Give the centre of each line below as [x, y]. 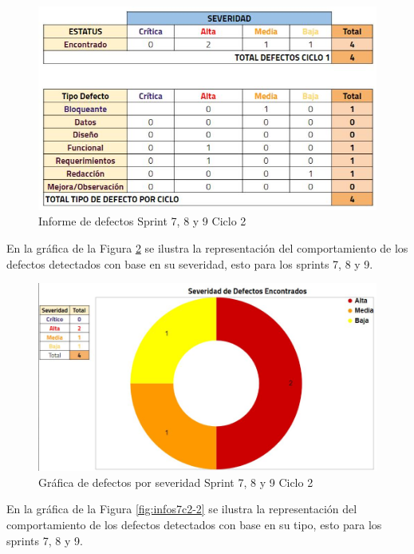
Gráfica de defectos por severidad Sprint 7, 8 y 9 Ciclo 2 [176, 482]
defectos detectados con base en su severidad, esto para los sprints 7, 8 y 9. [190, 263]
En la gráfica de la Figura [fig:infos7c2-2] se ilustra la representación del [182, 509]
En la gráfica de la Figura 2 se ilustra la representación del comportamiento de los [207, 248]
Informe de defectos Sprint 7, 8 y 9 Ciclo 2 [142, 221]
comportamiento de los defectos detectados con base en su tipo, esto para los [194, 524]
